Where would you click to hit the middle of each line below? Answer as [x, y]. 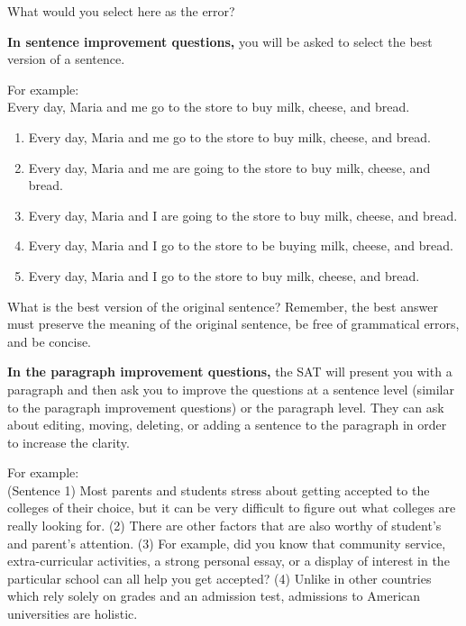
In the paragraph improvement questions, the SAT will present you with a [230, 372]
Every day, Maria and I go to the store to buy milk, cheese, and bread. [224, 275]
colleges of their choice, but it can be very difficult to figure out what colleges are [232, 508]
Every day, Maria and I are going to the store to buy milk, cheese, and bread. [243, 215]
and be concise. [50, 341]
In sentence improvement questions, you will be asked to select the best [220, 41]
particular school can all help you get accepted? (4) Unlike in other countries [219, 578]
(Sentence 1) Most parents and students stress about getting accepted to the [219, 490]
